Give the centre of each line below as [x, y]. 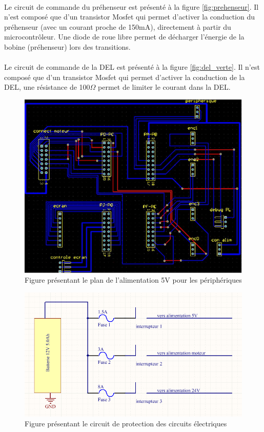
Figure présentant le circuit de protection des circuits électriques [126, 424]
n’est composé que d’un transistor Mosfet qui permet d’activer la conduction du [130, 17]
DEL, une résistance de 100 [47, 87]
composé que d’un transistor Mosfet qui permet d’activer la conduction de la [125, 77]
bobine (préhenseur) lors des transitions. [67, 46]
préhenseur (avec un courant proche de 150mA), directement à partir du [118, 26]
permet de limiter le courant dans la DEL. [164, 87]
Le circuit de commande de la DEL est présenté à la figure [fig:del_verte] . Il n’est [132, 67]
